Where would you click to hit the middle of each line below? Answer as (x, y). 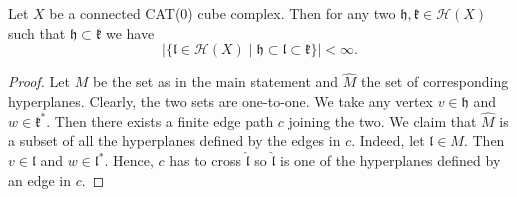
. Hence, (129, 160)
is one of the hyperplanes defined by (390, 160)
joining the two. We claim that (382, 120)
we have (130, 32)
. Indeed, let (388, 140)
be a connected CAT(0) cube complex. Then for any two (222, 13)
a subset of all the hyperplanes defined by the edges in (174, 140)
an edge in (39, 179)
